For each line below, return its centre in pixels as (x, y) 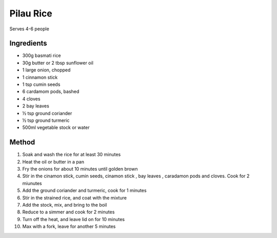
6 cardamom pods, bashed (51, 91)
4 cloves (31, 99)
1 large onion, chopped (46, 70)
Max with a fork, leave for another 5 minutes (69, 227)
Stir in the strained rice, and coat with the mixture (74, 197)
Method (22, 142)
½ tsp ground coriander (47, 113)
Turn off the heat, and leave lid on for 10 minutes (74, 219)
